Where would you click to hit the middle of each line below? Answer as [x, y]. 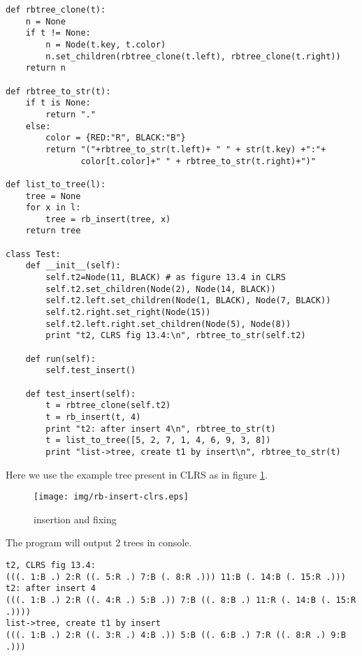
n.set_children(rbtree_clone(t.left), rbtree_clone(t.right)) [193, 56]
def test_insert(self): [81, 394]
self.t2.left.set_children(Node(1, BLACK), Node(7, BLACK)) [188, 301]
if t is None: [58, 103]
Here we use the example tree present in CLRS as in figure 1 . [137, 474]
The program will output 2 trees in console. [99, 542]
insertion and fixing [75, 519]
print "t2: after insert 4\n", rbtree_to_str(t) [161, 429]
